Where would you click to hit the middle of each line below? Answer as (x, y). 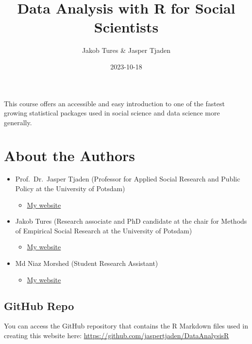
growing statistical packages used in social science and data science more (112, 113)
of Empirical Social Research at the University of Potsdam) (104, 230)
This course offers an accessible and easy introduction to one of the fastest (114, 103)
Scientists (126, 27)
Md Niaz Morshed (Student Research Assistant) (87, 263)
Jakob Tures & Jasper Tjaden (126, 50)
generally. (18, 122)
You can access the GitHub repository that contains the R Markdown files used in (126, 326)
